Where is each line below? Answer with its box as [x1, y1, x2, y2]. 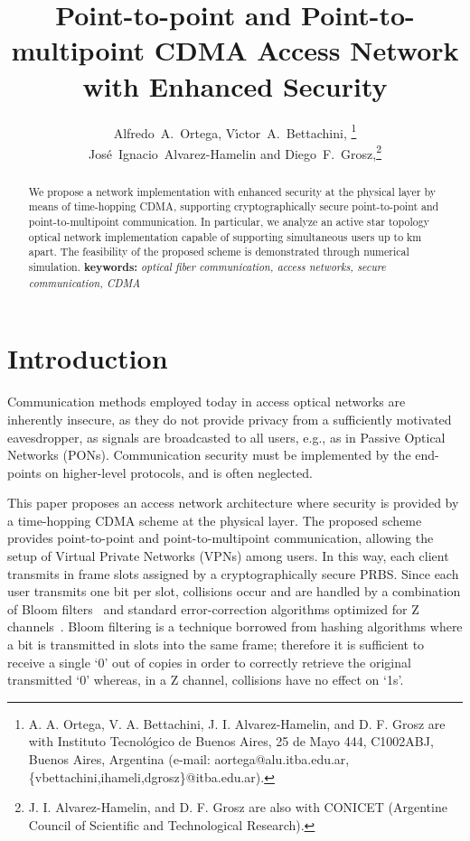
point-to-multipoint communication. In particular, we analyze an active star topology [28, 214, 429, 229]
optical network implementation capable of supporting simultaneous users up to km [28, 229, 422, 244]
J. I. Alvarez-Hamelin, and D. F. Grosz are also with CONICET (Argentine [28, 798, 447, 817]
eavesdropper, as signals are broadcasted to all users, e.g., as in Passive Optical [7, 427, 446, 446]
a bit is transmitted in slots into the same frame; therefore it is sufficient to [7, 635, 425, 654]
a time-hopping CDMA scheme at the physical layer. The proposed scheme [7, 510, 422, 529]
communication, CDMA [28, 275, 141, 290]
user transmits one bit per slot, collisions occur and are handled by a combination [7, 582, 461, 601]
